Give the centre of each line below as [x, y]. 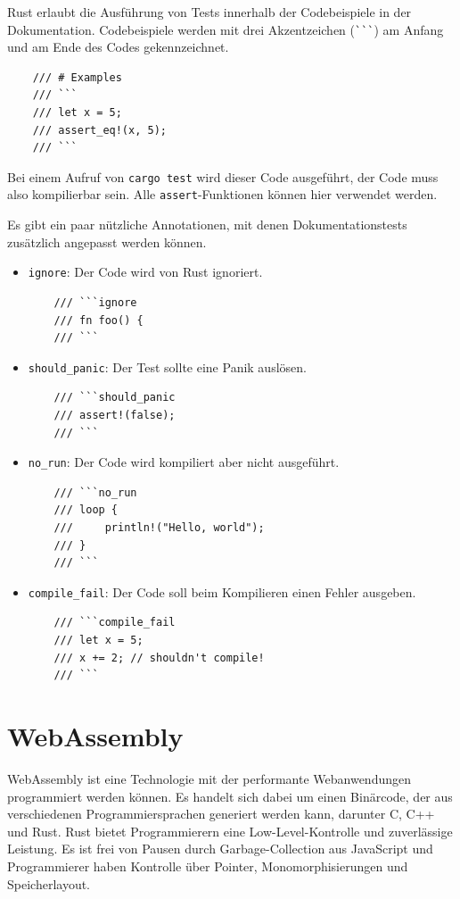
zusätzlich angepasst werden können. [107, 241]
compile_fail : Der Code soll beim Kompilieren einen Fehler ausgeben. [222, 591]
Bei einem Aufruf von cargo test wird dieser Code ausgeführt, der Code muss [223, 176]
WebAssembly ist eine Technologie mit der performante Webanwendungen [209, 778]
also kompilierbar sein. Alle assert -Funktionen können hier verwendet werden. [222, 194]
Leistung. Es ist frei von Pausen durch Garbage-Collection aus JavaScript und [220, 849]
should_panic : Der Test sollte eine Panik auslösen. [167, 366]
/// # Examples [77, 77]
